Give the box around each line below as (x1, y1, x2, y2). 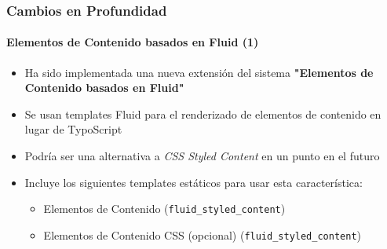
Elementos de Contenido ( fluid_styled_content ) (43, 200, 286, 217)
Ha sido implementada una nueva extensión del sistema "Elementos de (24, 64, 374, 80)
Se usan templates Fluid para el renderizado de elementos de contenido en (24, 105, 382, 122)
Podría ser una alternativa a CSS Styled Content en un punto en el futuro (24, 148, 380, 164)
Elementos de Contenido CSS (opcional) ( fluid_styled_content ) (43, 226, 362, 243)
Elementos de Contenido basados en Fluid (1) (6, 34, 259, 50)
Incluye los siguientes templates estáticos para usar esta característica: (24, 174, 363, 190)
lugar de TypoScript (24, 121, 122, 137)
